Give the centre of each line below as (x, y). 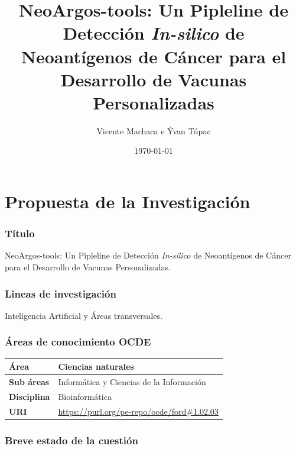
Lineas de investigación (61, 293)
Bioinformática (85, 396)
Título (20, 233)
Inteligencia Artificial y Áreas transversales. (84, 315)
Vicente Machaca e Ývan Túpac (154, 130)
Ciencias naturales (96, 366)
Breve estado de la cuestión (71, 440)
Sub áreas (29, 382)
